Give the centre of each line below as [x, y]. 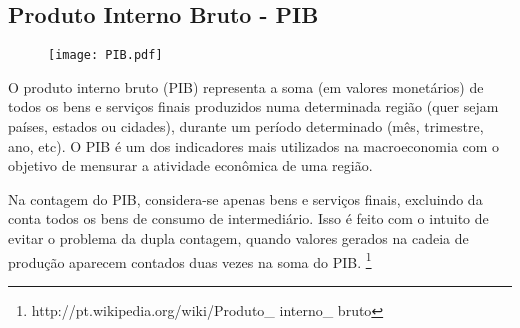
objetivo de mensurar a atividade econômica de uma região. [190, 165]
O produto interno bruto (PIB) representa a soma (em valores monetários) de [246, 86]
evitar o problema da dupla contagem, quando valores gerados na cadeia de [238, 238]
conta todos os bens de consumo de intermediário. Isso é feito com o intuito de [248, 218]
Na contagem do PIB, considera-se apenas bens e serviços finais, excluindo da [245, 198]
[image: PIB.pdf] [105, 55]
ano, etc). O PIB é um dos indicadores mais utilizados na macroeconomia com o [254, 145]
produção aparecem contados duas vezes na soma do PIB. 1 [190, 260]
